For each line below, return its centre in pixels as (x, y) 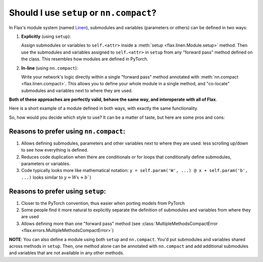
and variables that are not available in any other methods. (66, 253)
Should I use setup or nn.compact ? (83, 13)
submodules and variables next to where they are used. (77, 91)
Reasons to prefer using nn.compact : (67, 131)
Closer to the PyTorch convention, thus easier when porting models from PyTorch (103, 203)
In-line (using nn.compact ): (50, 68)
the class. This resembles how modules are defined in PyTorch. (85, 59)
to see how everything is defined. (55, 150)
